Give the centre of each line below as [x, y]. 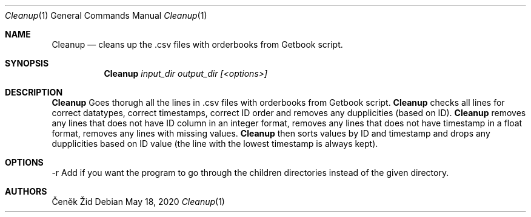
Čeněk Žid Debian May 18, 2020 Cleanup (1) [138, 202]
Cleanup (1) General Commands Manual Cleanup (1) [106, 15]
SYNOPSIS [27, 63]
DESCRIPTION [34, 92]
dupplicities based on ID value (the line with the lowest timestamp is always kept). [215, 144]
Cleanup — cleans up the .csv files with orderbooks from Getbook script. [197, 44]
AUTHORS [26, 191]
